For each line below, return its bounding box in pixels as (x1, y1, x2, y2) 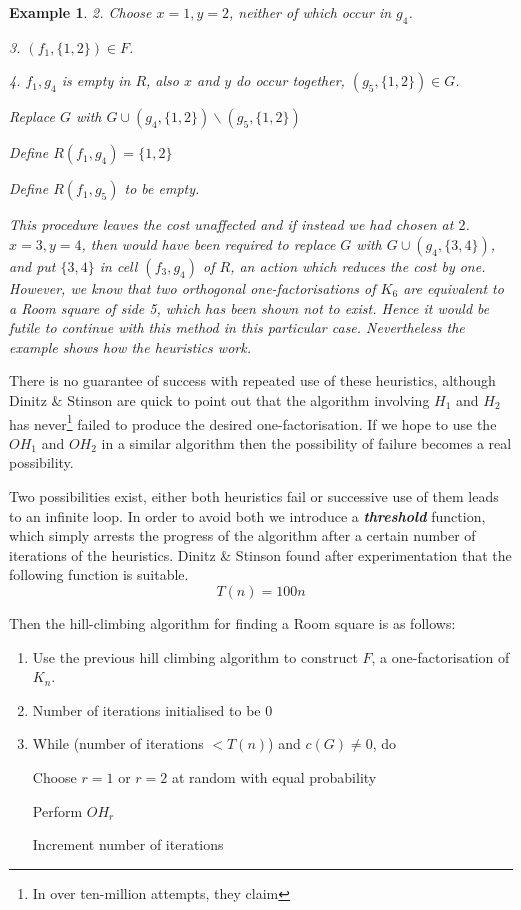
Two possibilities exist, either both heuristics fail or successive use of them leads (9, 485, 499, 506)
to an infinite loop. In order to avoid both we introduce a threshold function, (9, 505, 486, 526)
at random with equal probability (171, 766, 377, 787)
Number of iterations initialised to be (32, 699, 261, 720)
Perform (32, 800, 83, 821)
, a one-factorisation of (371, 646, 510, 667)
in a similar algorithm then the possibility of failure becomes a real (101, 432, 512, 453)
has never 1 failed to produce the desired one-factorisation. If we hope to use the (9, 410, 497, 434)
